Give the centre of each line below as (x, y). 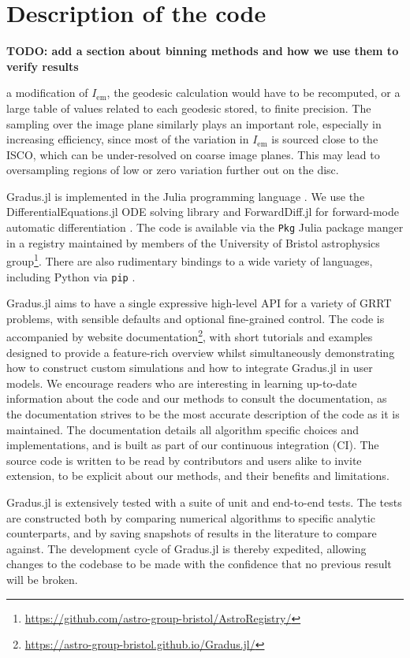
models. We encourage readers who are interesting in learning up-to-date (182, 383)
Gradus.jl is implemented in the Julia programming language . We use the (186, 196)
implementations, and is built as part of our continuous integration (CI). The (193, 445)
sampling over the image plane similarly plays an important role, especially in (194, 123)
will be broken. (42, 579)
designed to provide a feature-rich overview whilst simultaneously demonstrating (201, 352)
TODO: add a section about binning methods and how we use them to (203, 51)
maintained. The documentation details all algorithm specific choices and (183, 429)
